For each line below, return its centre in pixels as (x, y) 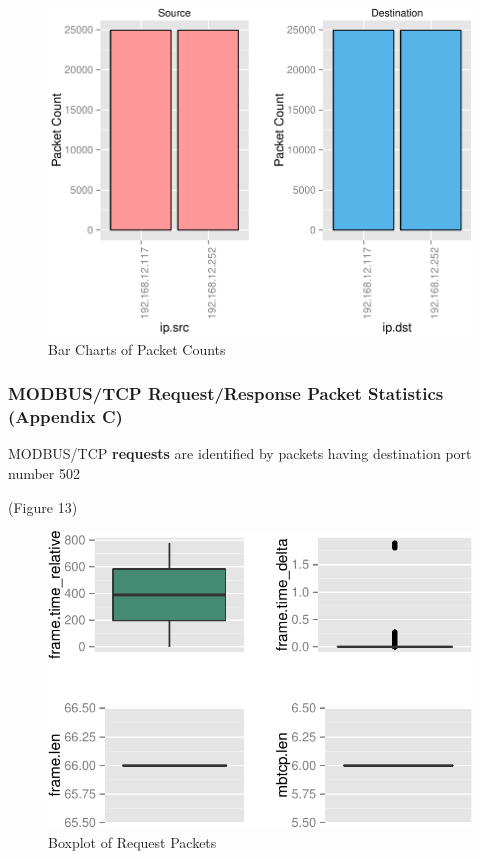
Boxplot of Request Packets (132, 841)
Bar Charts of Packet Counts (137, 348)
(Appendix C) (65, 416)
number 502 (44, 472)
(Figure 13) (43, 506)
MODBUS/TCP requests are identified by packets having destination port (240, 453)
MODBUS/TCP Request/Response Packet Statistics (226, 393)
